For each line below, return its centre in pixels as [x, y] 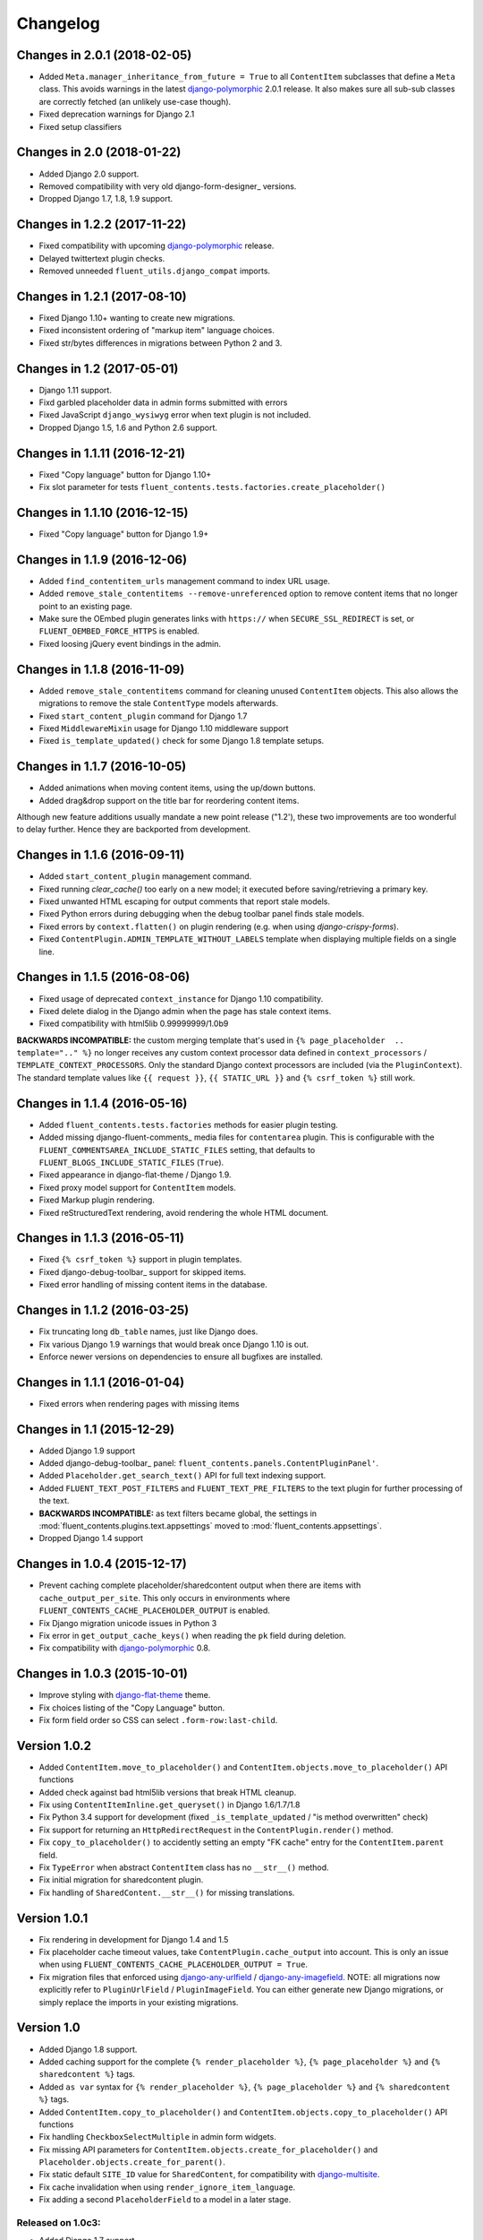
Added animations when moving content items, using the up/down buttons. [178, 788]
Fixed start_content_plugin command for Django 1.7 [143, 716]
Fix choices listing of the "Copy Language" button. [132, 1708]
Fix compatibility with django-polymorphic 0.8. [125, 1648]
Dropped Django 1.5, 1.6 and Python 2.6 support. [128, 427]
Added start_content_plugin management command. [145, 876]
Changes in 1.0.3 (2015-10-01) [102, 1674]
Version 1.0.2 [54, 1746]
